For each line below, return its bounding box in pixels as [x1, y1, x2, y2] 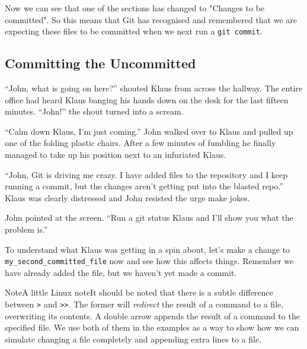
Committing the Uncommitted [5, 54, 196, 72]
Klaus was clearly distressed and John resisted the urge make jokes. [5, 191, 250, 204]
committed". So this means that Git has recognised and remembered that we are [5, 13, 298, 26]
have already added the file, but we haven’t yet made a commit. [5, 266, 237, 278]
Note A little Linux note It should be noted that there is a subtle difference [5, 286, 273, 299]
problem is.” [5, 223, 48, 235]
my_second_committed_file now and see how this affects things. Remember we [5, 255, 294, 267]
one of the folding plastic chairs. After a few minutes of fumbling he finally [5, 137, 276, 149]
